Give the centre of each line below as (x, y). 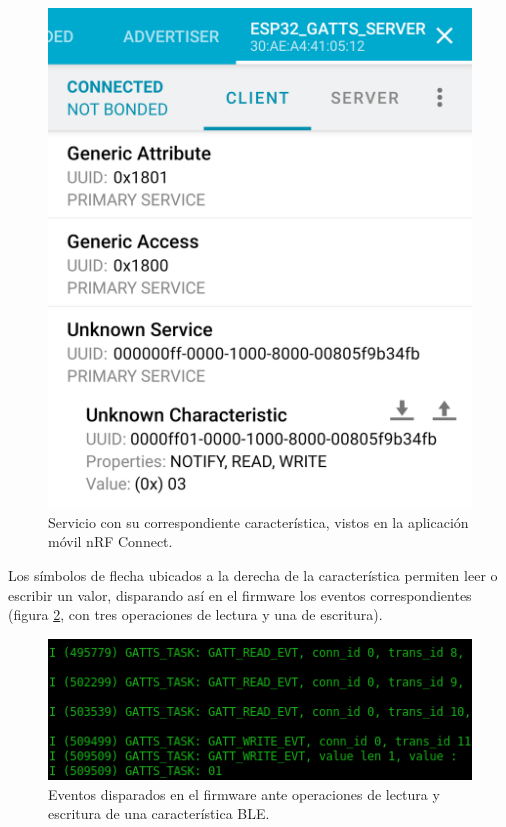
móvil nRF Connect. (110, 541)
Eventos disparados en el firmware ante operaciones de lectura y (244, 793)
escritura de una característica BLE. (159, 813)
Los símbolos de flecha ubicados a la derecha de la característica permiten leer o (253, 574)
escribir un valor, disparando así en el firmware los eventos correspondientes (240, 594)
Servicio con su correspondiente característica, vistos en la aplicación (258, 521)
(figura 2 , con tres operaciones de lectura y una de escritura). (195, 614)
